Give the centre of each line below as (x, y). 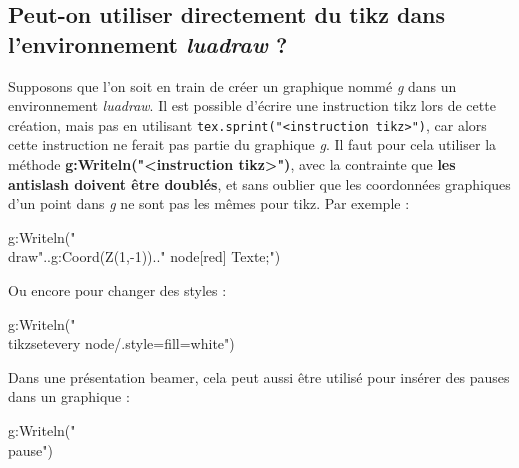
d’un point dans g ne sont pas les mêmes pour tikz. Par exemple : (209, 203)
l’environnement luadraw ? (148, 43)
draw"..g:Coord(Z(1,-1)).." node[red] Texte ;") (144, 256)
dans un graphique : (69, 396)
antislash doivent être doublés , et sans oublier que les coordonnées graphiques (259, 183)
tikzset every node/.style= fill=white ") (121, 343)
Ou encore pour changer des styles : (117, 290)
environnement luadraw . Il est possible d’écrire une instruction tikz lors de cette (252, 105)
